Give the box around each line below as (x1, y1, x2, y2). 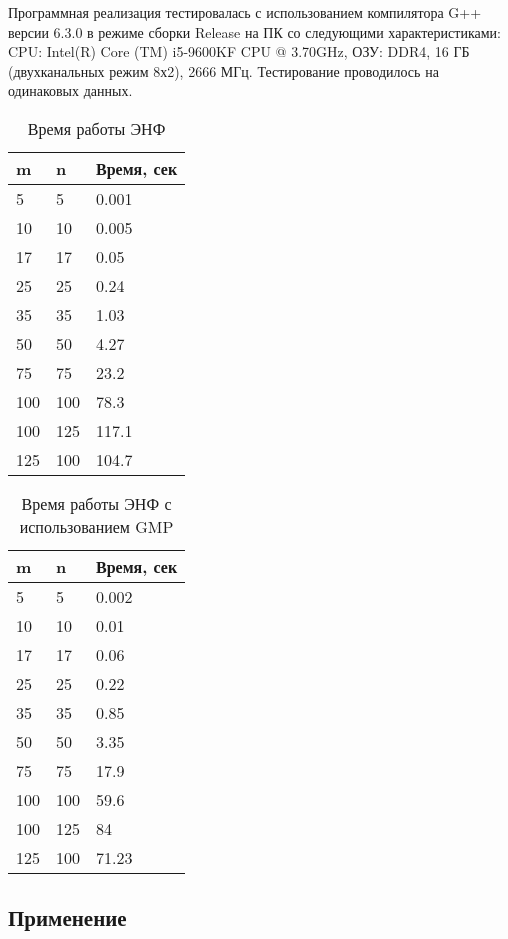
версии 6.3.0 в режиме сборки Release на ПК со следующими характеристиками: (8, 21, 501, 42)
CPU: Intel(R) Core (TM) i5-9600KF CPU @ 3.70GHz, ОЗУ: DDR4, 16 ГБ (8, 41, 470, 62)
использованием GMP (19, 514, 174, 538)
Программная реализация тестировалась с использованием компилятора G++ (8, 2, 482, 22)
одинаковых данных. (8, 80, 133, 101)
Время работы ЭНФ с (21, 491, 172, 515)
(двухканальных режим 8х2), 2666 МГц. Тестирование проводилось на (8, 60, 439, 81)
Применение (8, 902, 127, 933)
